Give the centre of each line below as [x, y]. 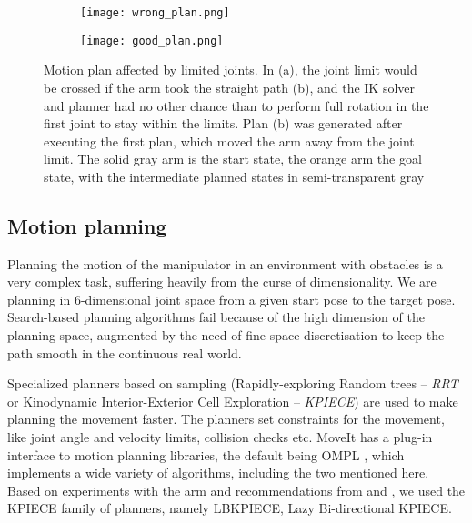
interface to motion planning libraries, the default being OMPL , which [206, 454]
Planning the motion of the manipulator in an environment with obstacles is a [225, 263]
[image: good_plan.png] [152, 40]
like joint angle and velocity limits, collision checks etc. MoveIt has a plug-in [220, 437]
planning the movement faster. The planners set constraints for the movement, [226, 419]
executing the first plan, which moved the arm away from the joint [229, 141]
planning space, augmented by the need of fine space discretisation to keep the [226, 335]
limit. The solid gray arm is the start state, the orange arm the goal [233, 159]
